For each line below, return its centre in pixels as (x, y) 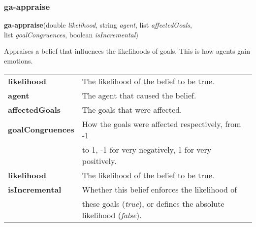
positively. (99, 161)
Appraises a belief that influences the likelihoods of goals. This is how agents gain (127, 51)
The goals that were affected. (132, 109)
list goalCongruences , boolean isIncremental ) (71, 34)
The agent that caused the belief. (139, 95)
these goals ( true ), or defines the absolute (153, 203)
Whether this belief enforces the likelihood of (160, 189)
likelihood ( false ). (112, 215)
